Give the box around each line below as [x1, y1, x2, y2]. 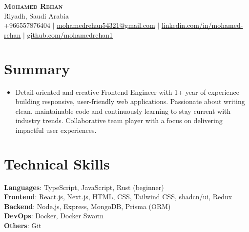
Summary [4, 58, 70, 78]
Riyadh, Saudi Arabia [4, 10, 69, 21]
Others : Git [4, 220, 41, 230]
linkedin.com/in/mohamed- [161, 20, 243, 30]
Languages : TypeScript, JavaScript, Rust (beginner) [4, 182, 164, 192]
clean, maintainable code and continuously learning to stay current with [15, 105, 231, 116]
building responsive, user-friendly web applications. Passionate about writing [15, 96, 245, 106]
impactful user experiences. [15, 125, 97, 135]
